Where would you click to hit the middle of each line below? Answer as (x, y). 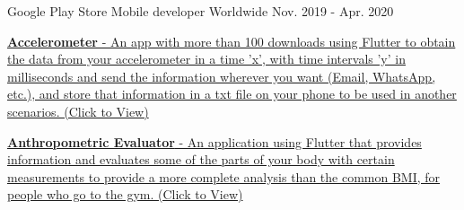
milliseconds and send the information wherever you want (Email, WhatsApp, (222, 76)
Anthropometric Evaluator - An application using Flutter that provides (214, 141)
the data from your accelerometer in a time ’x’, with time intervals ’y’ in (206, 59)
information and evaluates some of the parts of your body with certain (201, 159)
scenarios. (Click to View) (78, 111)
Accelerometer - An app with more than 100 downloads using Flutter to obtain (232, 41)
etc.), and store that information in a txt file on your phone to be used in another (232, 94)
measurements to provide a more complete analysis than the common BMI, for (224, 176)
